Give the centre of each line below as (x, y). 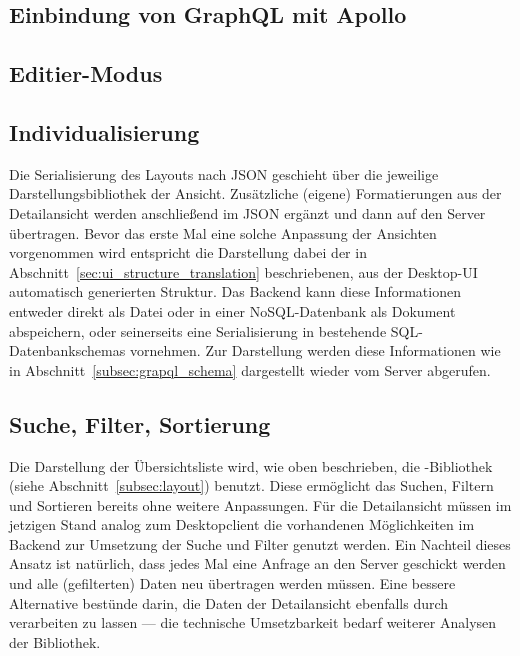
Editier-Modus (86, 73)
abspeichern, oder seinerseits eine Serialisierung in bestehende (198, 330)
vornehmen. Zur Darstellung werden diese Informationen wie (315, 350)
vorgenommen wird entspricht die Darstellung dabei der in (188, 252)
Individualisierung (104, 131)
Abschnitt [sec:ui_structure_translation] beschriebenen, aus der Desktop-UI (243, 271)
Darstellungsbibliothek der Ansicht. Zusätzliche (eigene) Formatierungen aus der (255, 193)
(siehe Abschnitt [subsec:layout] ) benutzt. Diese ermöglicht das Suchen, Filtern (251, 485)
